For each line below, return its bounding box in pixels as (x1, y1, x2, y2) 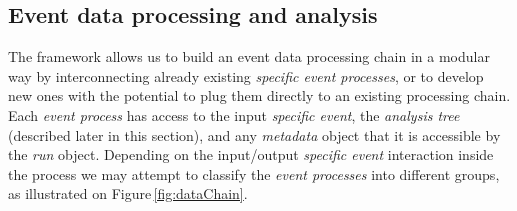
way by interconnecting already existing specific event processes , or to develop (8, 65, 484, 86)
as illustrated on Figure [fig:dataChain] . (8, 183, 248, 204)
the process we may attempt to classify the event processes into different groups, (8, 163, 500, 184)
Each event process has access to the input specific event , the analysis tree (8, 104, 460, 125)
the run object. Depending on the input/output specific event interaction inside (8, 144, 494, 165)
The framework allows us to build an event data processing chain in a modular (8, 46, 490, 67)
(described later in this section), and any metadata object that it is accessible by (8, 124, 501, 145)
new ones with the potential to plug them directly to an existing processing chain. (8, 85, 511, 106)
